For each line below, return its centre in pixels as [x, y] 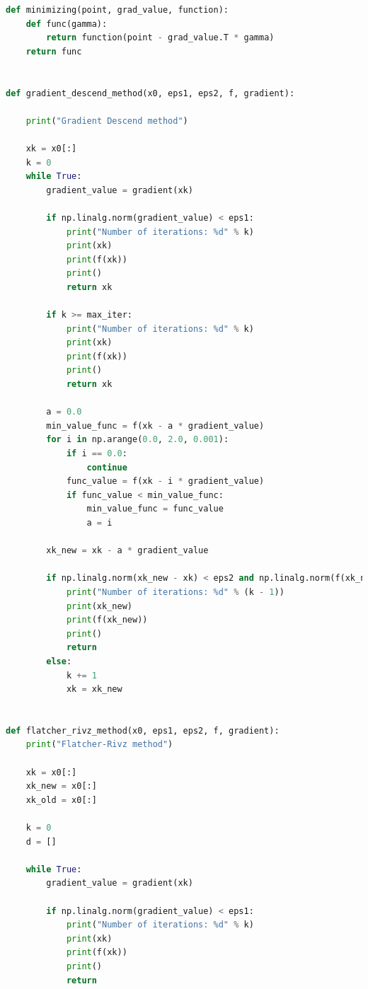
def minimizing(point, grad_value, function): [117, 10]
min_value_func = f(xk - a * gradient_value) [155, 426]
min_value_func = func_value [155, 509]
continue [107, 467]
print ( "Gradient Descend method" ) [107, 121]
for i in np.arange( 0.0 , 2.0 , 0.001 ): [138, 440]
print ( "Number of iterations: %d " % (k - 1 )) [175, 592]
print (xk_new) [99, 606]
